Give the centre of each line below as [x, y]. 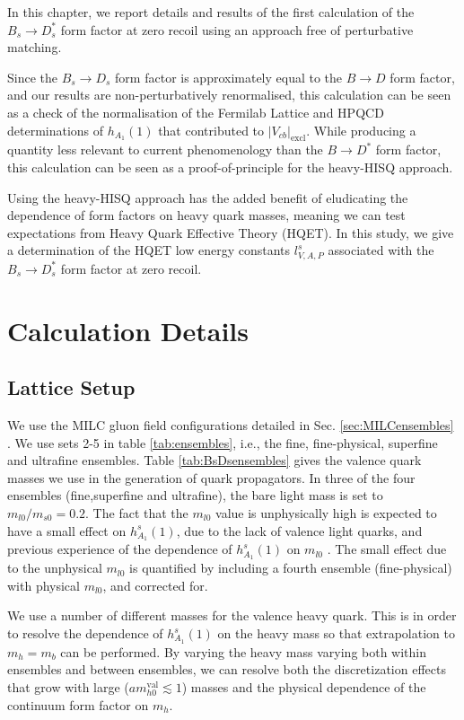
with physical [44, 585]
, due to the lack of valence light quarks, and [299, 530]
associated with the [381, 250]
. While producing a [361, 130]
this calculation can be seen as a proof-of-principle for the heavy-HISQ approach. [230, 167]
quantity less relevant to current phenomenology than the [165, 149]
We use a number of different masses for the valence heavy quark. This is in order [232, 615]
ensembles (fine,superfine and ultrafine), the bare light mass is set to [195, 495]
